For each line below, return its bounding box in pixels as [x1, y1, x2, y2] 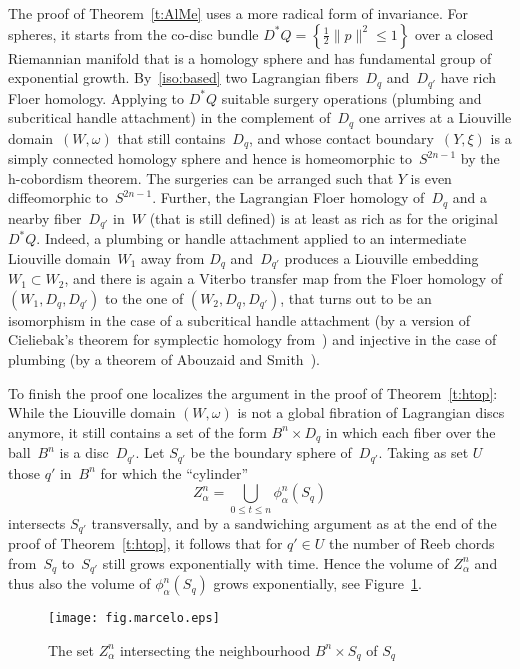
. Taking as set [378, 442, 469, 463]
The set [48, 639, 94, 660]
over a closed [414, 23, 494, 44]
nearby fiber [8, 207, 82, 228]
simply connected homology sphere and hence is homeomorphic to [8, 148, 412, 169]
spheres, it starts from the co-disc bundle [8, 23, 259, 44]
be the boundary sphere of [190, 442, 352, 463]
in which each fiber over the [325, 421, 496, 442]
